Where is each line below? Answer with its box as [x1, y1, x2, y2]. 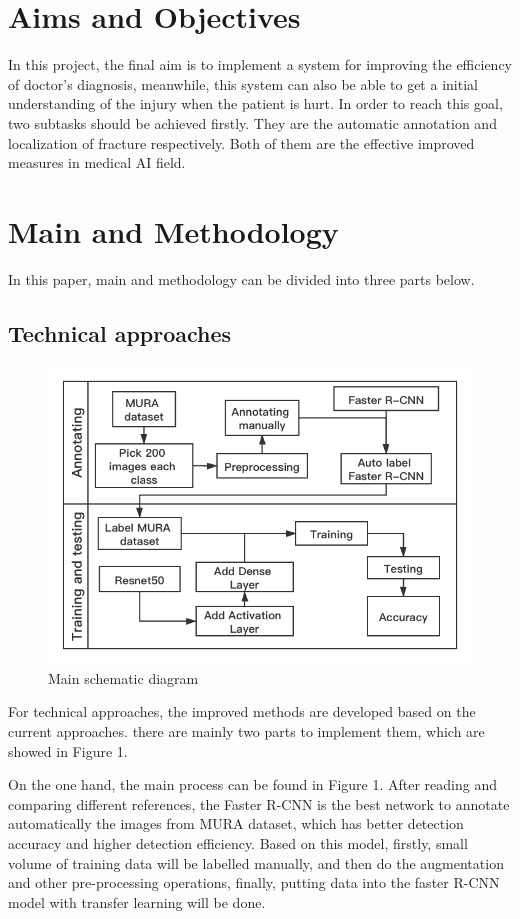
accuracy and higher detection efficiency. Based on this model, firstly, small [8, 833, 468, 853]
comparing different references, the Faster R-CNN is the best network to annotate [8, 793, 510, 814]
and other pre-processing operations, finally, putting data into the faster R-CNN [8, 872, 500, 893]
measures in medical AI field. [8, 152, 186, 173]
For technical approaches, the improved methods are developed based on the [8, 701, 476, 722]
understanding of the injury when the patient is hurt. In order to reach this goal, [8, 93, 503, 114]
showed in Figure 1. [8, 740, 128, 761]
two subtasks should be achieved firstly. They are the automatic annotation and [8, 112, 497, 133]
